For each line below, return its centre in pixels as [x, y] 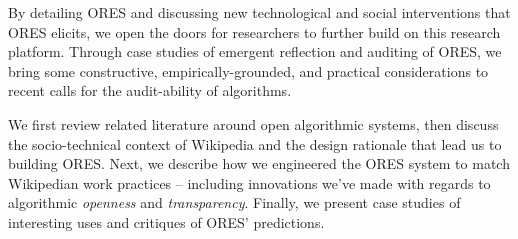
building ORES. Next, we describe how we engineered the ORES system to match [259, 163]
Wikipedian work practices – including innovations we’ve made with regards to [249, 182]
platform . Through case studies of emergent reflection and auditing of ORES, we [255, 51]
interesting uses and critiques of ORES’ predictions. [166, 221]
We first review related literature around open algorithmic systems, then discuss [253, 123]
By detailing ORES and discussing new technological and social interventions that [259, 12]
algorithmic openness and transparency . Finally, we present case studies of [234, 202]
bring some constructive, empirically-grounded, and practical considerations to [248, 70]
